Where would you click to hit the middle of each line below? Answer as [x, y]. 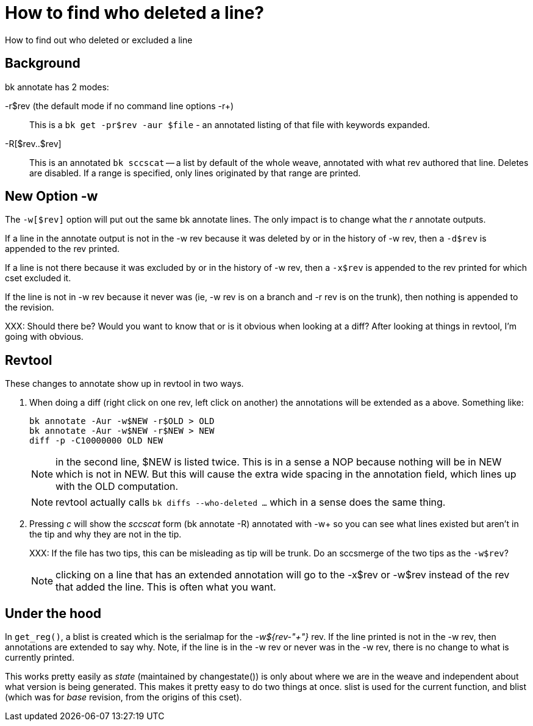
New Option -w [52, 196]
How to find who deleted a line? [135, 13]
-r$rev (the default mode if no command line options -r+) [120, 106]
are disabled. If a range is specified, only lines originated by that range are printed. [195, 173]
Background [43, 63]
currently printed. [40, 658]
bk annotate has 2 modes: [57, 87]
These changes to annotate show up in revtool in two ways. [124, 384]
